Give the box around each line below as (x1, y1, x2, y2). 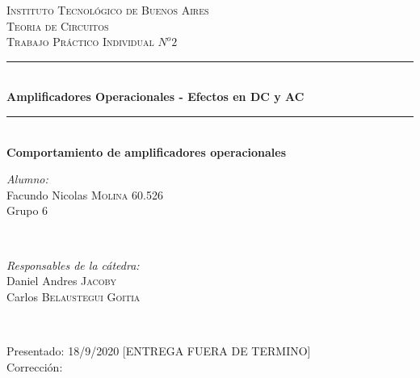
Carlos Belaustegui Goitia (6, 288, 141, 304)
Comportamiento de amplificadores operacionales (6, 143, 287, 160)
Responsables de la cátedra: (6, 256, 140, 273)
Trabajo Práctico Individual (6, 33, 154, 50)
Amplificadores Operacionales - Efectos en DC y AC (6, 88, 304, 105)
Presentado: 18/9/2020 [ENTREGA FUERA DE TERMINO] (6, 342, 311, 359)
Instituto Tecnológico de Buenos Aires (6, 2, 209, 18)
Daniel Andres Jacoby (6, 272, 117, 289)
